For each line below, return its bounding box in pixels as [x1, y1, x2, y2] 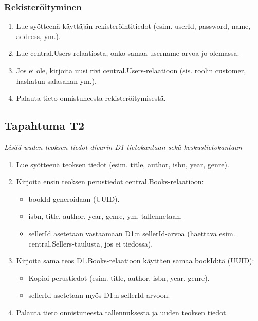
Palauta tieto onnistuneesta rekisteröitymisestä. [16, 92, 166, 103]
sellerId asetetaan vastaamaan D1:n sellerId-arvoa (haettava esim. [28, 228, 235, 238]
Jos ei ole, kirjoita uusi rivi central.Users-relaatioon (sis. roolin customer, [16, 65, 246, 75]
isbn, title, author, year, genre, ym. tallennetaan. [28, 211, 182, 221]
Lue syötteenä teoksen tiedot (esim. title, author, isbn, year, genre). [16, 159, 229, 169]
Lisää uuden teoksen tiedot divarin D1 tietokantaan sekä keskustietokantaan [4, 141, 243, 152]
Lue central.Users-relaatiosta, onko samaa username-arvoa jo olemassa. [16, 48, 239, 59]
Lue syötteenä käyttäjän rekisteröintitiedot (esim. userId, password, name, [16, 21, 251, 31]
